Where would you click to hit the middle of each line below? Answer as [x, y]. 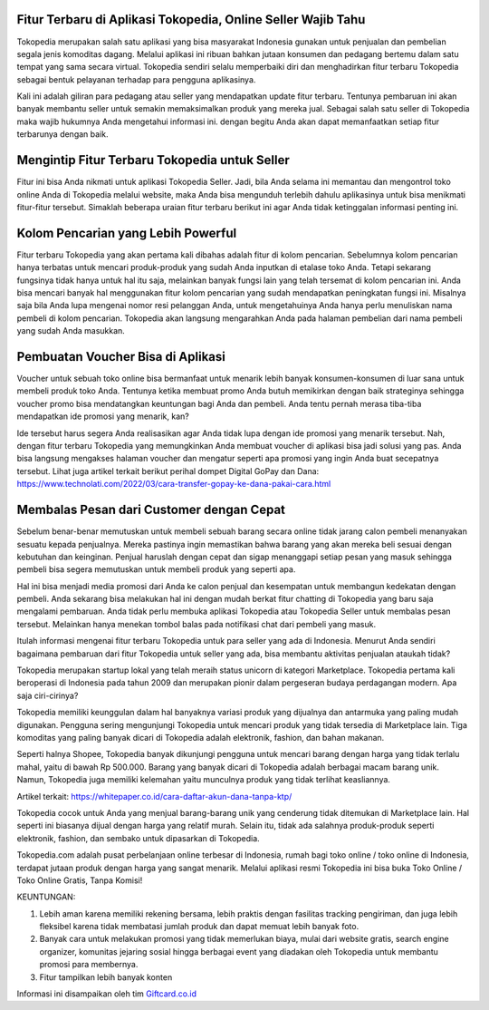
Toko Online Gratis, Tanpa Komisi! [80, 880]
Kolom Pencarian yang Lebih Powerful [127, 233]
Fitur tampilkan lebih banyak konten [106, 977]
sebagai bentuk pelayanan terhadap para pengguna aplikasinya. [136, 79]
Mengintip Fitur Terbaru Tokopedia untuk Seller [153, 160]
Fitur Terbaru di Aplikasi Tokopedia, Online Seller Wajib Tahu [191, 19]
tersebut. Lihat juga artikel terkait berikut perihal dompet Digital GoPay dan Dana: [168, 471]
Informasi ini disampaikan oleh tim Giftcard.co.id [107, 994]
